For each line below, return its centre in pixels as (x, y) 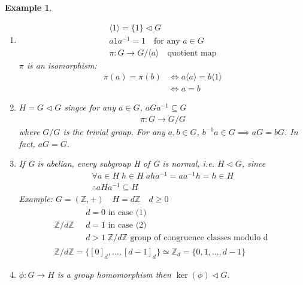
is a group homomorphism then (114, 274)
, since (254, 163)
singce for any (90, 107)
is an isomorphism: (62, 65)
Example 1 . (28, 7)
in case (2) (127, 225)
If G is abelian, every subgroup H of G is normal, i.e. (116, 163)
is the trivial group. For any (114, 132)
